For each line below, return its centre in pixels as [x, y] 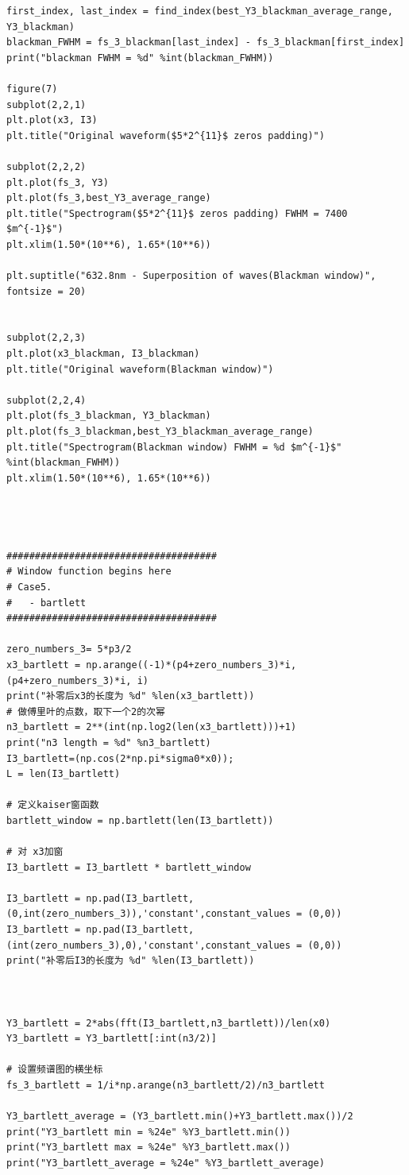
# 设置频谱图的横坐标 [55, 1070]
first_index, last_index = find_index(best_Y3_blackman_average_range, [200, 11]
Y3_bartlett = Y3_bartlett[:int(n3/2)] [112, 1039]
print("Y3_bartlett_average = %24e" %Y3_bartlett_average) [166, 1163]
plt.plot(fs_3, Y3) [58, 182]
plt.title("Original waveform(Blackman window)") [140, 369]
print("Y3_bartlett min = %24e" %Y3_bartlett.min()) [149, 1132]
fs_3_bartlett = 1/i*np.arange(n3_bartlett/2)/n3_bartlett [166, 1085]
